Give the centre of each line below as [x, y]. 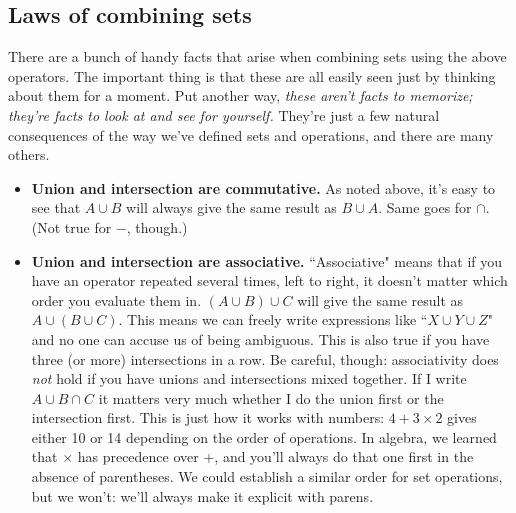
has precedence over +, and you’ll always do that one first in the [275, 456]
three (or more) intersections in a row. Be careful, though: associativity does [265, 358]
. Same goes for [425, 207]
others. [29, 154]
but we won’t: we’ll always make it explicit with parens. [202, 495]
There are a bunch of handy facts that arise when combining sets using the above [257, 56]
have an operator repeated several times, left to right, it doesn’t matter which [269, 280]
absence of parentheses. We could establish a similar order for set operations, [267, 476]
